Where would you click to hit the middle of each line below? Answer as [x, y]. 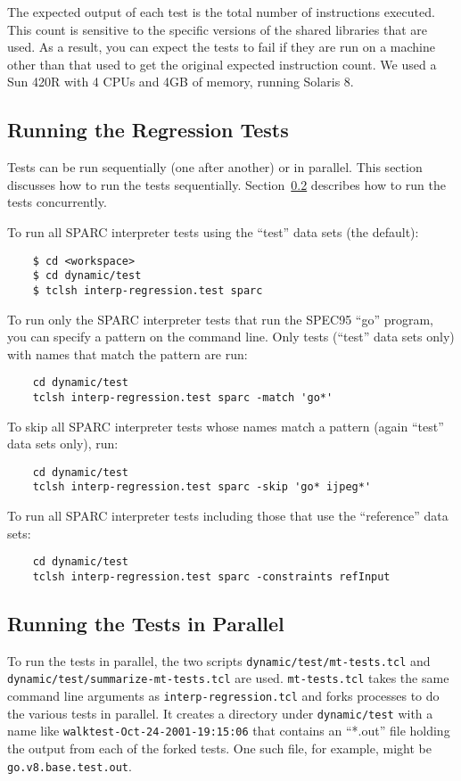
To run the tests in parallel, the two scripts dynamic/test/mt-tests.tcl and [219, 660]
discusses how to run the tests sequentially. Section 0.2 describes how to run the [226, 184]
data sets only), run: [63, 444]
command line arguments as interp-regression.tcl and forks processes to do [223, 696]
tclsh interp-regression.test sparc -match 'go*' [183, 397]
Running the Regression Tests [148, 130]
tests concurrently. [57, 202]
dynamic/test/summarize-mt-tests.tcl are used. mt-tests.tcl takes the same [228, 678]
